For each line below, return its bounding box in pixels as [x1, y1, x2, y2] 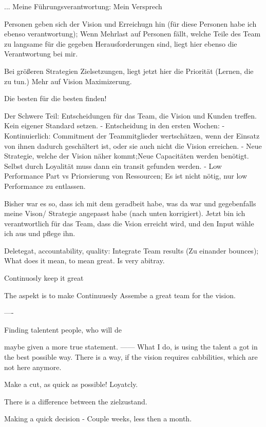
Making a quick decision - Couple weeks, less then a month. [4, 413, 192, 424]
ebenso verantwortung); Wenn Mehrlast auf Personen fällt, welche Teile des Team [4, 28, 261, 39]
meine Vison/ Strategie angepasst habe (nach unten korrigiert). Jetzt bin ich [4, 208, 245, 219]
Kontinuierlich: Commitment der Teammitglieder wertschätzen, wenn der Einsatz [4, 130, 260, 141]
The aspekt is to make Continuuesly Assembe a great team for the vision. [4, 289, 236, 300]
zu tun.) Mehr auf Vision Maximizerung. [4, 75, 132, 86]
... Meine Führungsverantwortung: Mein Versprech [4, 1, 162, 11]
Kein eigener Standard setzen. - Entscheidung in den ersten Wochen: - [4, 120, 225, 131]
